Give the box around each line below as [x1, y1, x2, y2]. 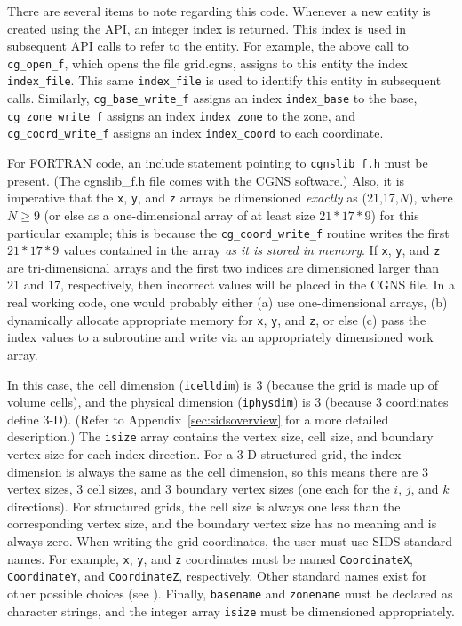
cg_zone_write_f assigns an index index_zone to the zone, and [7, 106, 355, 124]
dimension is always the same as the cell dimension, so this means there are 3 [7, 462, 428, 480]
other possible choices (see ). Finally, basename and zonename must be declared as [7, 583, 453, 602]
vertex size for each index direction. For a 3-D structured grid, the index [7, 445, 402, 464]
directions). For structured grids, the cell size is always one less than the [7, 496, 401, 515]
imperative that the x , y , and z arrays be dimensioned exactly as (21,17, [7, 188, 399, 207]
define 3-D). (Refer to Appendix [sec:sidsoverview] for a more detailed [7, 409, 389, 428]
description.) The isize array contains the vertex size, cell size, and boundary [7, 427, 434, 446]
